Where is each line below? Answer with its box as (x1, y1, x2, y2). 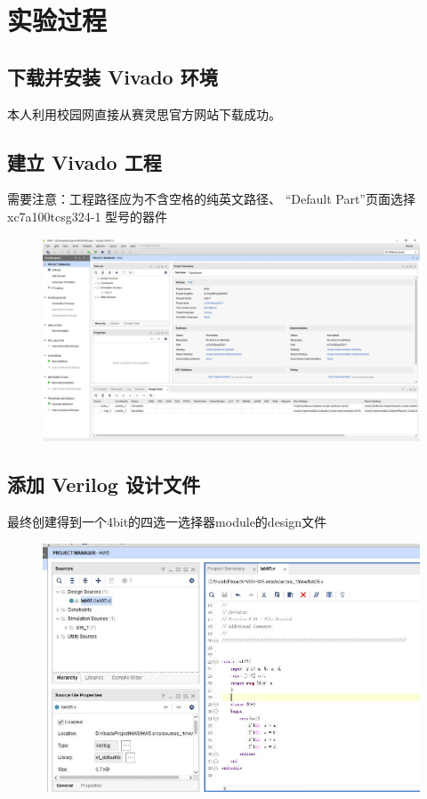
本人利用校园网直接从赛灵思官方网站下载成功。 (7, 104, 281, 123)
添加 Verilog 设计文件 (7, 471, 200, 498)
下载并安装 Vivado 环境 (7, 62, 218, 90)
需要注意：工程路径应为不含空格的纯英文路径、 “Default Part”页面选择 (7, 190, 415, 208)
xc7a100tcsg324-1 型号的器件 (7, 206, 168, 225)
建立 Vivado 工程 (7, 148, 162, 175)
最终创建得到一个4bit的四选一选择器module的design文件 (7, 512, 327, 530)
